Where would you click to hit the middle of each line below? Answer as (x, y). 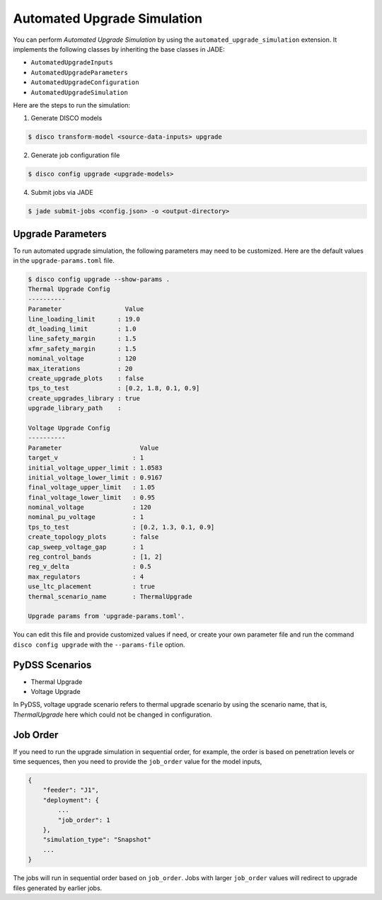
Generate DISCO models (66, 118)
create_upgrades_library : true (84, 398)
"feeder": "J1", (71, 790)
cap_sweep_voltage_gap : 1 (86, 547)
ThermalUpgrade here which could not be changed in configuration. (112, 714)
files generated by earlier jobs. (58, 888)
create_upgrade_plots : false (86, 378)
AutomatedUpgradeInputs (72, 63)
